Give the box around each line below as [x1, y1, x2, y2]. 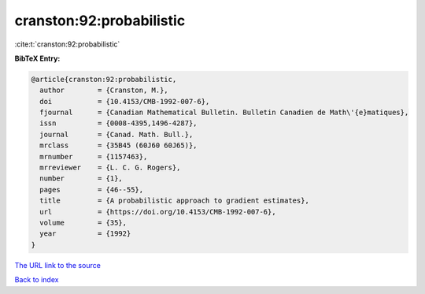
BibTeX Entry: [14, 54, 61, 63]
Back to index [14, 275, 59, 285]
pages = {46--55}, [39, 185, 144, 194]
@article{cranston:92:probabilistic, [31, 75, 177, 84]
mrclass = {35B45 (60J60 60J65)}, [39, 141, 198, 150]
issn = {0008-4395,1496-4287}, [39, 119, 198, 128]
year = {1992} [39, 229, 131, 238]
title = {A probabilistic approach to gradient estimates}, [39, 196, 310, 205]
